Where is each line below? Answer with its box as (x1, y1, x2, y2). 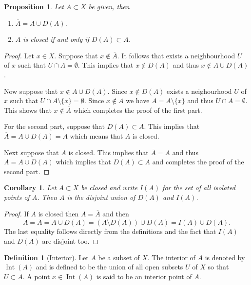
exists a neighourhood (167, 86, 232, 96)
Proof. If (4, 208, 29, 218)
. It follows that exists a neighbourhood (117, 50, 235, 60)
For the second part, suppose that (4, 121, 105, 131)
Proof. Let (4, 50, 34, 60)
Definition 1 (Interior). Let (4, 252, 89, 262)
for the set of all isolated (162, 182, 235, 193)
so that (208, 262, 229, 272)
